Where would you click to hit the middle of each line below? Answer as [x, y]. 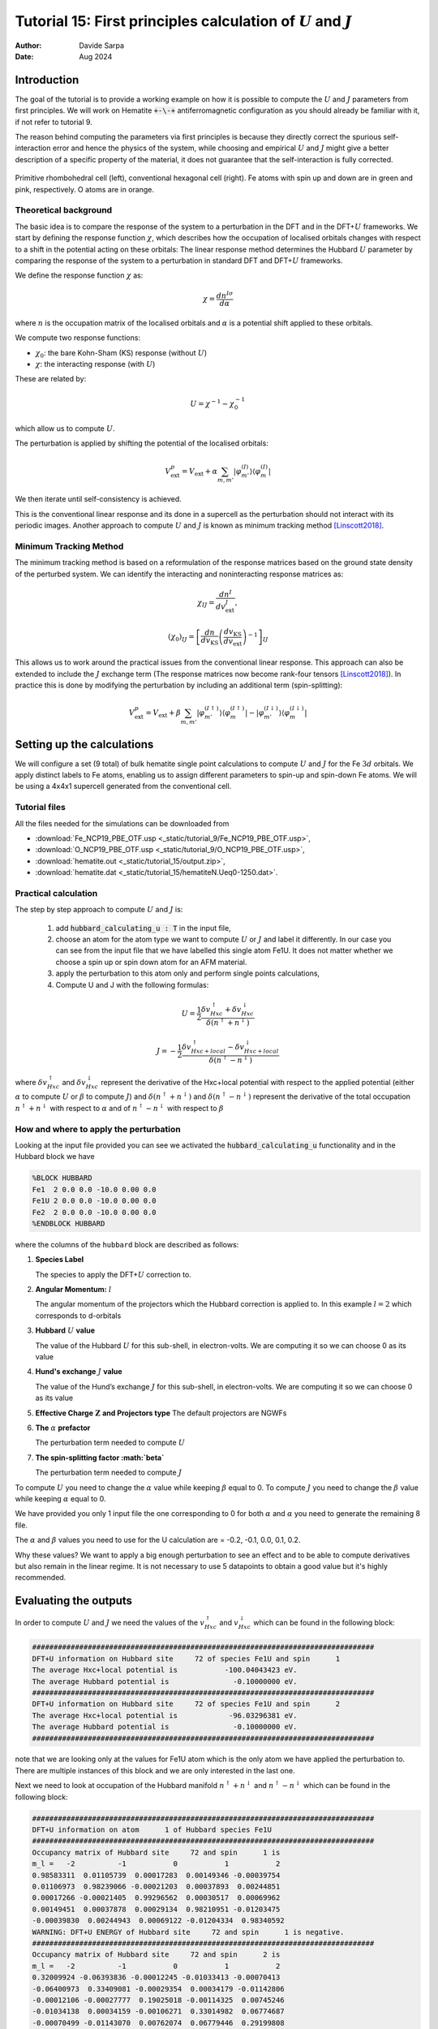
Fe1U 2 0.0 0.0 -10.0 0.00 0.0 [94, 1201]
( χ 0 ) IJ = [181, 638]
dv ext [233, 642]
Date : [24, 56]
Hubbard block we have [55, 1157]
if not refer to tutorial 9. [54, 122]
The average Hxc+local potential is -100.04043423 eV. [165, 1670]
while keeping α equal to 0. [60, 1498]
